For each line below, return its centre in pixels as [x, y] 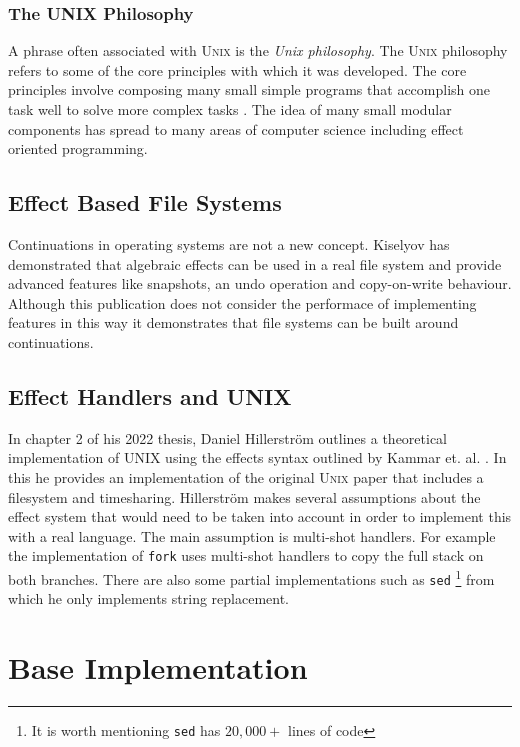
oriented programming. [78, 148]
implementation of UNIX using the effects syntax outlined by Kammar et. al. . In [257, 457]
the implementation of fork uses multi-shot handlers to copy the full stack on [246, 555]
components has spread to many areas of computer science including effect [236, 128]
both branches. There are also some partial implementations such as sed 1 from [251, 577]
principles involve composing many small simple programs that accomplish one [249, 89]
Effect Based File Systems [145, 202]
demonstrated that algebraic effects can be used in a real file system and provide [255, 263]
